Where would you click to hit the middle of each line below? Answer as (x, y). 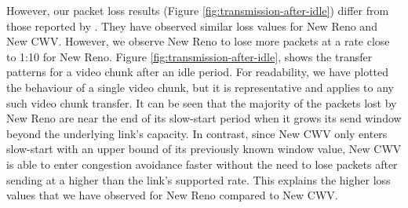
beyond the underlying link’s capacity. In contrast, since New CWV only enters (197, 133)
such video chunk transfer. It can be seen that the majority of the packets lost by (202, 102)
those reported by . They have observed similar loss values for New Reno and (192, 26)
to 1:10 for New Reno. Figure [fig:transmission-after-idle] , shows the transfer (189, 56)
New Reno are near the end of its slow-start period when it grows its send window (204, 118)
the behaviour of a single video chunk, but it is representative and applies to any (200, 87)
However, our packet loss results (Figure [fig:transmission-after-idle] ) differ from (198, 10)
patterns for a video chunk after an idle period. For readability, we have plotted (198, 72)
